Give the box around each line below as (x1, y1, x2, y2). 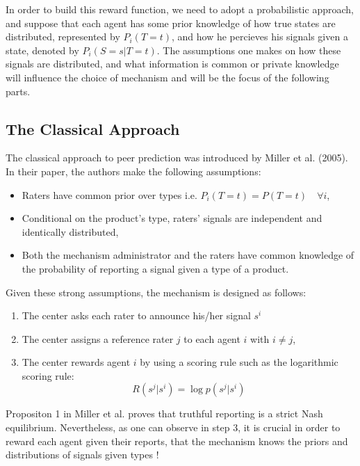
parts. (6, 83, 31, 98)
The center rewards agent (22, 355, 131, 369)
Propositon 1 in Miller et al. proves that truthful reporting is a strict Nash (6, 406, 323, 421)
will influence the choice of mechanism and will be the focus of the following (6, 70, 329, 84)
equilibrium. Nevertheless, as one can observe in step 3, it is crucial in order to (6, 420, 341, 435)
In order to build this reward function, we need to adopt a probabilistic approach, (6, 2, 354, 16)
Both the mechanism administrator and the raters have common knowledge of (22, 248, 354, 262)
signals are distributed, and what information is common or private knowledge (6, 56, 339, 71)
